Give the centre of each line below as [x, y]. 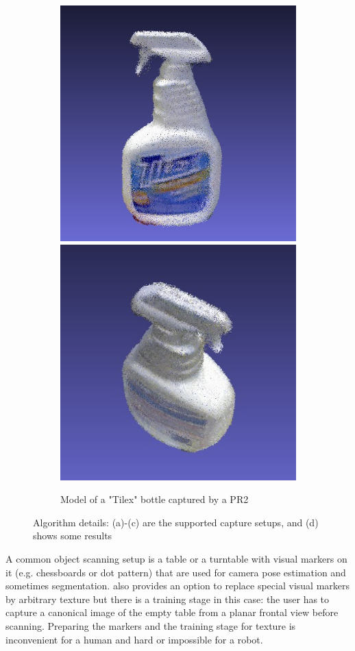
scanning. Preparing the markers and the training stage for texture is [151, 625]
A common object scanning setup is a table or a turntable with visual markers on [176, 558]
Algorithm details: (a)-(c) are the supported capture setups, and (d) [176, 522]
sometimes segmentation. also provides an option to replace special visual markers [178, 586]
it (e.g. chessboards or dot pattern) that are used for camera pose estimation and [176, 572]
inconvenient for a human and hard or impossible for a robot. [134, 639]
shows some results [73, 536]
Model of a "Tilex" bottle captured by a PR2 [155, 499]
